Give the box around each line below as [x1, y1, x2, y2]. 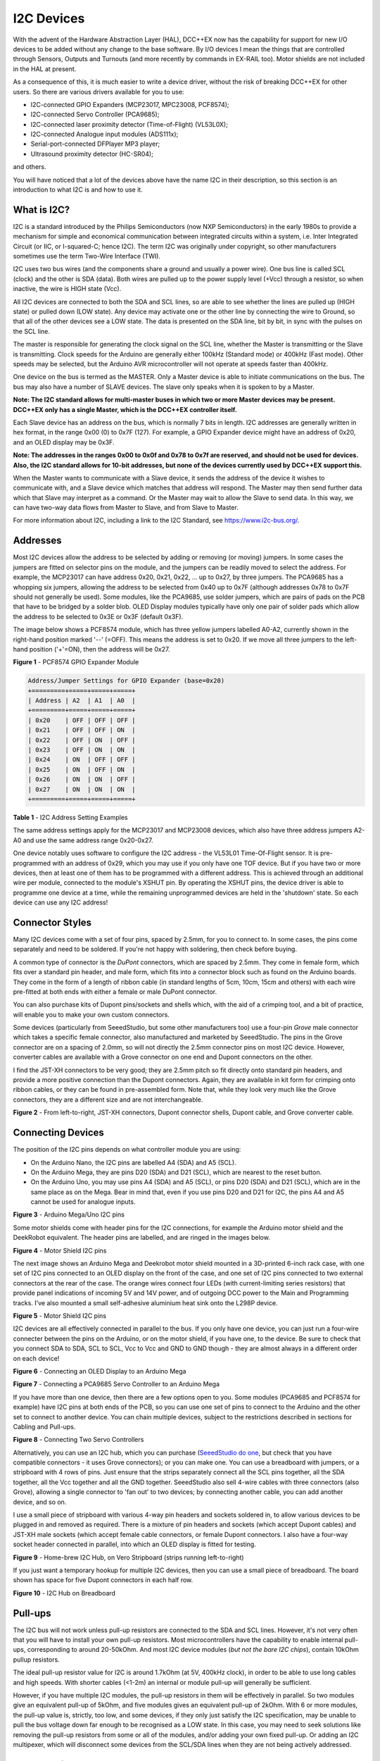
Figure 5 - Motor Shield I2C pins [13, 1311, 107, 1320]
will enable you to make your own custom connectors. [13, 1010, 170, 1019]
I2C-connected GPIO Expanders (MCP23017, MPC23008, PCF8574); [30, 100, 229, 108]
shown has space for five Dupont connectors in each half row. [13, 1576, 194, 1584]
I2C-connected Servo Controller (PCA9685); [30, 110, 160, 119]
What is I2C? [13, 204, 70, 216]
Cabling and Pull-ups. [13, 1422, 76, 1431]
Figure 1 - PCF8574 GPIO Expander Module [13, 658, 139, 666]
